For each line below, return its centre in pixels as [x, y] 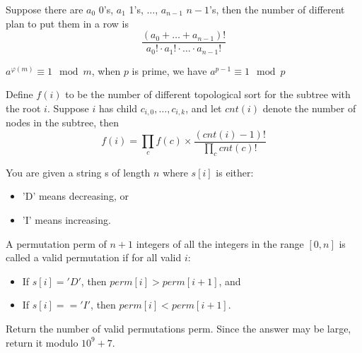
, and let [204, 108]
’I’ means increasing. [66, 219]
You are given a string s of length [78, 172]
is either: [235, 172]
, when [106, 70]
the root [23, 108]
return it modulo [42, 342]
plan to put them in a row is [67, 23]
